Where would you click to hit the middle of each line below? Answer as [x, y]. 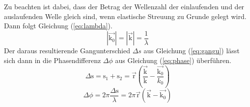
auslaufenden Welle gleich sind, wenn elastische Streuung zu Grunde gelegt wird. [125, 16]
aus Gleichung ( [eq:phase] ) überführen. [173, 60]
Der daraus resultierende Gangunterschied [67, 51]
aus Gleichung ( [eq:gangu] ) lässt [192, 51]
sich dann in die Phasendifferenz [53, 60]
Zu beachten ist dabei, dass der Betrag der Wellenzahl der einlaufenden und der [124, 6]
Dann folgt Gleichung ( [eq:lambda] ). [58, 26]
